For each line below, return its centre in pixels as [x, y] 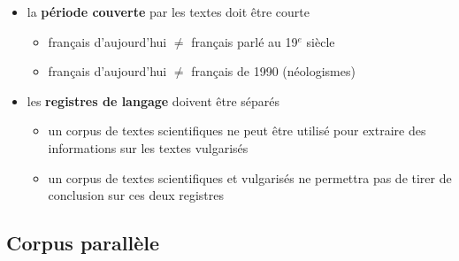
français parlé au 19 [245, 41]
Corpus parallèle [83, 243]
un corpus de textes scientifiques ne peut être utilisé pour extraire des [237, 130]
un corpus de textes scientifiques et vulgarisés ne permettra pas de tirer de [250, 177]
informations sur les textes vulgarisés [148, 147]
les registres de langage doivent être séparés [153, 100]
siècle [321, 41]
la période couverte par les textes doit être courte [168, 12]
